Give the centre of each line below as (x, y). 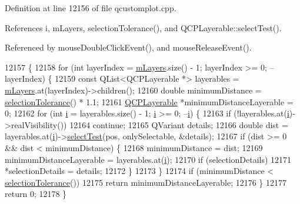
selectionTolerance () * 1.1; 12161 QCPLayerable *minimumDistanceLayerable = (149, 101)
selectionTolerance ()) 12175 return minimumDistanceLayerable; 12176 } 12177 (146, 182)
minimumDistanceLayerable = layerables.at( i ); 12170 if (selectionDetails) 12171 (148, 159)
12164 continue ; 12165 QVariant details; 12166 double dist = (179, 124)
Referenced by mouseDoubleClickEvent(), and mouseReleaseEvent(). (128, 47)
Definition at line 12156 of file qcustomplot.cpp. (91, 8)
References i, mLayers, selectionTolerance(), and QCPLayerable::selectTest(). (143, 27)
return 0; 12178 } (36, 194)
